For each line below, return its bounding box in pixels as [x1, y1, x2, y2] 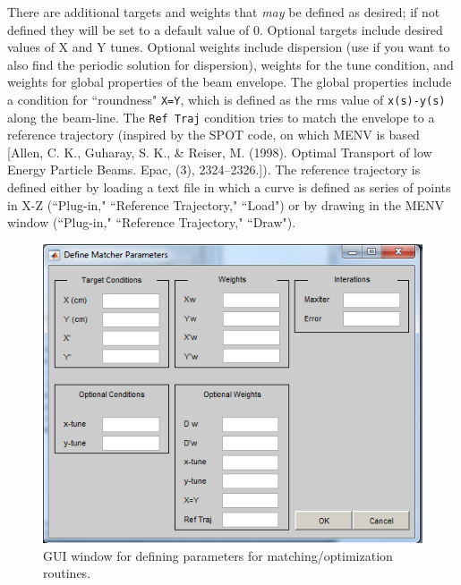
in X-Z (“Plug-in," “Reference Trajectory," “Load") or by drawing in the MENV [7, 195, 445, 214]
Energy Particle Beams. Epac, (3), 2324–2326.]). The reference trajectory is [7, 160, 421, 179]
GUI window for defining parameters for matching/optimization [43, 546, 393, 564]
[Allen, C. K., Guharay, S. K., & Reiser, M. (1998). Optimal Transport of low [7, 142, 432, 161]
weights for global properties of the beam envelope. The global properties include [7, 72, 452, 91]
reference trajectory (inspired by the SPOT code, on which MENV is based [7, 125, 420, 144]
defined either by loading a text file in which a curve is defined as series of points [7, 178, 451, 197]
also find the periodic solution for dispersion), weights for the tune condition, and [7, 55, 454, 73]
